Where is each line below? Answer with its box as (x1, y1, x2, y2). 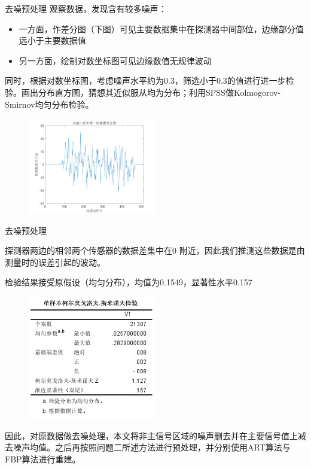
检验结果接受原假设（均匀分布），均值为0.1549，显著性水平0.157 (5, 276, 252, 288)
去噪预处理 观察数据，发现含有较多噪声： (5, 2, 167, 14)
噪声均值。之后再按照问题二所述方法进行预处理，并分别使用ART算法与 (13, 441, 291, 453)
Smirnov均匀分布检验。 (5, 98, 94, 110)
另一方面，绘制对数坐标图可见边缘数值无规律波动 (19, 54, 212, 66)
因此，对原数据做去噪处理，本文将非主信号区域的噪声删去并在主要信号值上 (5, 429, 298, 441)
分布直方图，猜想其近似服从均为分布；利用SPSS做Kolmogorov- (38, 86, 281, 98)
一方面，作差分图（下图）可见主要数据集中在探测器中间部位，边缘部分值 (19, 22, 304, 35)
